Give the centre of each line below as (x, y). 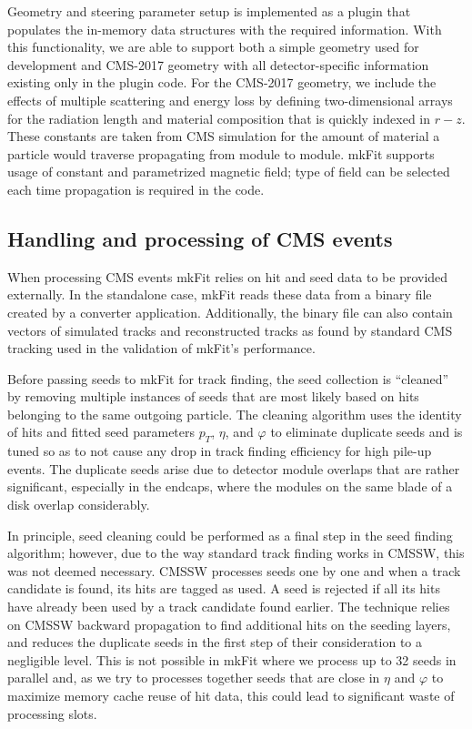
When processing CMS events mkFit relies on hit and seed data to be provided (228, 276)
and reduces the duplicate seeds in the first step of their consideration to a (215, 642)
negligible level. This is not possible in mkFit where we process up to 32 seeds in (232, 659)
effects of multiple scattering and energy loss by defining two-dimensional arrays (230, 100)
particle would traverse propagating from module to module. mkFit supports (221, 153)
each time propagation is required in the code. (136, 189)
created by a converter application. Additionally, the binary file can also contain (230, 312)
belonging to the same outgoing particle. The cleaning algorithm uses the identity (235, 414)
